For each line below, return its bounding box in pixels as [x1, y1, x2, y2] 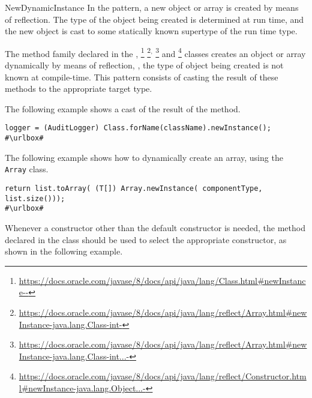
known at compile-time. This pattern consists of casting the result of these [5, 70, 278, 83]
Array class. [5, 163, 49, 175]
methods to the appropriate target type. [5, 82, 152, 95]
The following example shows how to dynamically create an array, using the [5, 151, 283, 163]
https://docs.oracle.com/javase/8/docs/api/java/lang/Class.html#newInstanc [19, 274, 306, 286]
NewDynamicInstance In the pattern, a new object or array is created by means [5, 1, 299, 13]
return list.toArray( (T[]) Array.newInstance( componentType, [5, 184, 263, 193]
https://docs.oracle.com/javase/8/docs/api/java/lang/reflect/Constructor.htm [19, 370, 307, 382]
